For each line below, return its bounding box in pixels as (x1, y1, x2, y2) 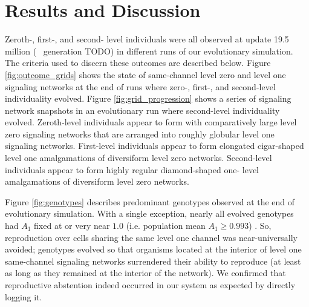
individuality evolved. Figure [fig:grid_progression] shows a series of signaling (5, 92, 291, 105)
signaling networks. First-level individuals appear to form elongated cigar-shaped (5, 139, 304, 152)
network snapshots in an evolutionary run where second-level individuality (5, 104, 280, 116)
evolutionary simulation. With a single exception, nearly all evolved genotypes (5, 207, 294, 220)
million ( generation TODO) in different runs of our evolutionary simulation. (5, 44, 293, 57)
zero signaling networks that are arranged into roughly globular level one (5, 127, 275, 140)
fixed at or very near (34, 219, 110, 232)
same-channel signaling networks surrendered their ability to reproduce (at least (5, 254, 301, 267)
